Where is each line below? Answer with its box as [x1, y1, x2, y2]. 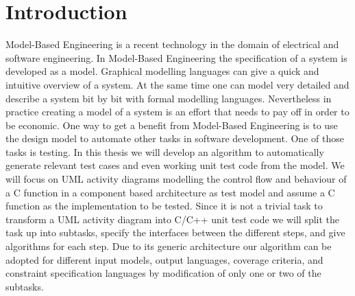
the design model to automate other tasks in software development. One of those [5, 131, 344, 146]
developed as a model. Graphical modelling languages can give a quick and [5, 64, 319, 78]
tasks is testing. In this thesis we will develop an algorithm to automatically [5, 144, 324, 159]
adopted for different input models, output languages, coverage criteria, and [5, 252, 323, 266]
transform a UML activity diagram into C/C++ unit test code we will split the [5, 212, 340, 226]
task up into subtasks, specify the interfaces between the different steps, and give [5, 225, 345, 240]
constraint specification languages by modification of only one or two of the [5, 266, 321, 280]
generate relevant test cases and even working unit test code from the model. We [5, 158, 345, 172]
